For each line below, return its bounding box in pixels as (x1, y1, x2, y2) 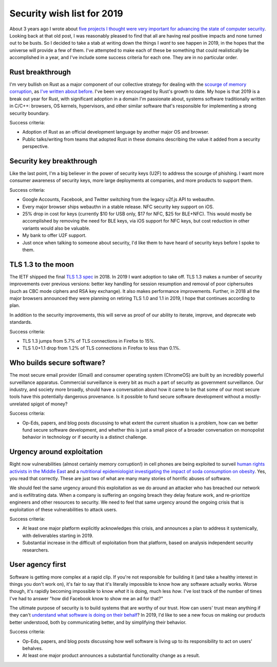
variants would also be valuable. (22, 225, 91, 231)
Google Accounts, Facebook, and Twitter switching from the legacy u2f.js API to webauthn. (22, 196, 215, 202)
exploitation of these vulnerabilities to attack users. (9, 506, 117, 512)
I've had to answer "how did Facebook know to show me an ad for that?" (9, 595, 164, 601)
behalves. (22, 645, 43, 652)
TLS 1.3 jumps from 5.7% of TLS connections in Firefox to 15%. (22, 338, 155, 344)
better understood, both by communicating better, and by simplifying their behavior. (9, 619, 187, 625)
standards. (9, 319, 32, 325)
